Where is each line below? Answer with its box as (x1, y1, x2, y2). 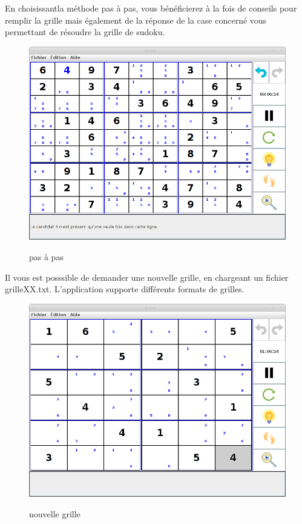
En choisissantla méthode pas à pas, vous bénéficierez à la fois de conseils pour (5, 2, 297, 14)
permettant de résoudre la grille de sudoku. (5, 25, 165, 38)
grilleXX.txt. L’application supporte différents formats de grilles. (5, 283, 245, 295)
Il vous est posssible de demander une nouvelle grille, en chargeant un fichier (5, 270, 289, 283)
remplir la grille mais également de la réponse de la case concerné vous (5, 13, 267, 26)
